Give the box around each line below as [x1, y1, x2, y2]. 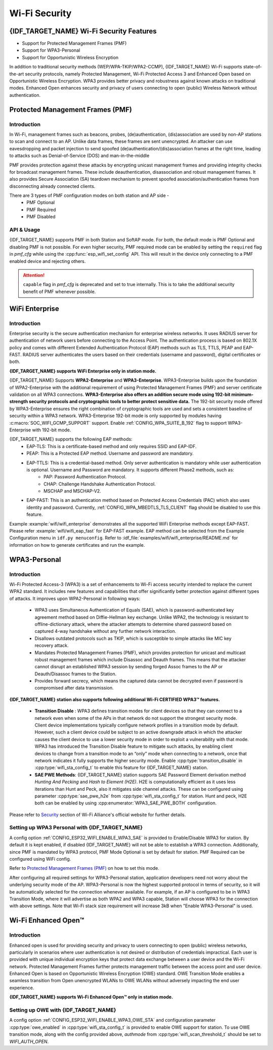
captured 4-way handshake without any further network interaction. [34, 628, 176, 634]
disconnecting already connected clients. [9, 183, 96, 189]
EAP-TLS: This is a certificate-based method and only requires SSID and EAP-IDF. [26, 443, 197, 449]
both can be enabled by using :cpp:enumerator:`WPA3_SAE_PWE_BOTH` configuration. [34, 800, 217, 806]
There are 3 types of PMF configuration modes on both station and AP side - [9, 192, 169, 198]
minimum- [231, 391, 254, 397]
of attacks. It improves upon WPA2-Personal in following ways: [9, 595, 141, 601]
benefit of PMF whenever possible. [23, 289, 96, 295]
